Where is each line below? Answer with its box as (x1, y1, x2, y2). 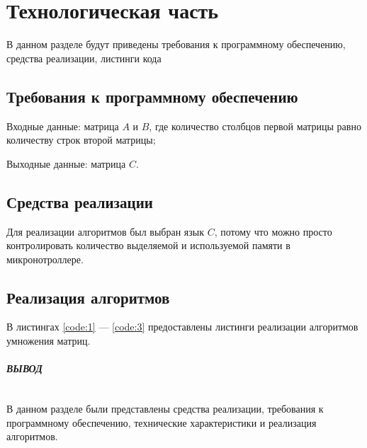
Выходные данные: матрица (6, 156, 126, 171)
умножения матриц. (6, 333, 91, 348)
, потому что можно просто (214, 224, 332, 239)
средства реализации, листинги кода (6, 50, 162, 65)
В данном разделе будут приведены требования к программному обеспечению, (6, 37, 346, 52)
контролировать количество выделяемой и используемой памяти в (6, 238, 290, 253)
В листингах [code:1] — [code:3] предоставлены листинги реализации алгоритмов (6, 319, 358, 334)
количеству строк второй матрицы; (6, 132, 156, 147)
